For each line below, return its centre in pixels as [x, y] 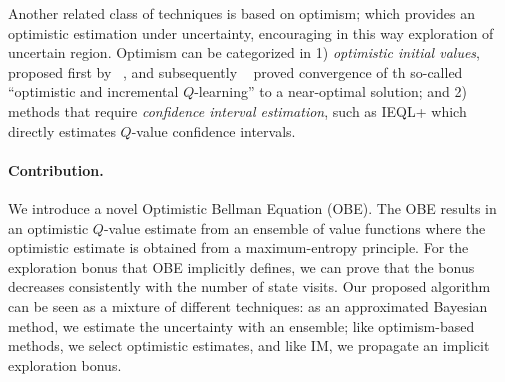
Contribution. [56, 169]
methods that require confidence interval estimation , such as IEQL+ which [237, 110]
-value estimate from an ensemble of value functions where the [294, 227]
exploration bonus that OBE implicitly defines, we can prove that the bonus [241, 266]
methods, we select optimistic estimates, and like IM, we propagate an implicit [249, 345]
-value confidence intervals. [213, 130]
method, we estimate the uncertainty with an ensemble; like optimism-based [241, 325]
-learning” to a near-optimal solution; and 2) [330, 91]
